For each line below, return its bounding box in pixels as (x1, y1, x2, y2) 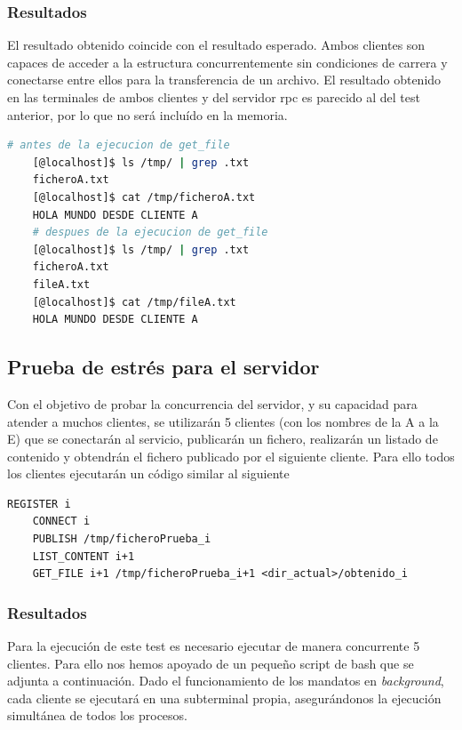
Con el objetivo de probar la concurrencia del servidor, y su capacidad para (7, 394, 418, 413)
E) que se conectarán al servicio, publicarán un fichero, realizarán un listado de (7, 429, 438, 448)
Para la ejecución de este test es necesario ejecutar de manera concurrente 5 (7, 637, 420, 655)
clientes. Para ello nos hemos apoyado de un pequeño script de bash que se (7, 654, 414, 672)
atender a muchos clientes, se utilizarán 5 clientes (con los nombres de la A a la (7, 412, 439, 430)
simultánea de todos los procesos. (7, 706, 188, 725)
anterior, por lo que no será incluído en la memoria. (7, 105, 288, 124)
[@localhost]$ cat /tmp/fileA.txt (32, 295, 236, 309)
